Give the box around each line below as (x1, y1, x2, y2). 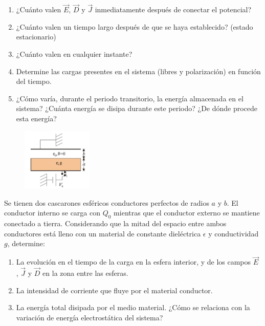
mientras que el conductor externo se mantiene (114, 207, 260, 218)
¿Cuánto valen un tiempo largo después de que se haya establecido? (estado (16, 21, 253, 32)
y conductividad (208, 228, 259, 238)
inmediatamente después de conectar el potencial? (95, 4, 252, 15)
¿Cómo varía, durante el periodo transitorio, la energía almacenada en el (16, 93, 244, 103)
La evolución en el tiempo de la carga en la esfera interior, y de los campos (16, 256, 251, 267)
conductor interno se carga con (4, 207, 101, 218)
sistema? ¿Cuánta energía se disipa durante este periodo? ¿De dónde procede (16, 103, 258, 114)
